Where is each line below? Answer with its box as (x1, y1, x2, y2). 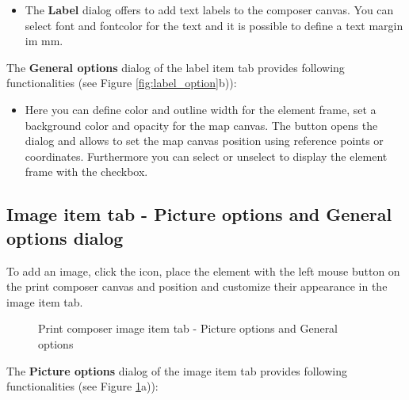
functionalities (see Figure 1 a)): (6, 378, 159, 394)
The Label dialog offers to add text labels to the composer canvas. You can (25, 2, 394, 17)
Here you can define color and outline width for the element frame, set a (25, 101, 377, 117)
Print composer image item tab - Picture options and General (38, 320, 338, 337)
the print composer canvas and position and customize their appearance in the (6, 278, 388, 295)
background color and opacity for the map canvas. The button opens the (25, 116, 378, 133)
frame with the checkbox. (25, 163, 148, 180)
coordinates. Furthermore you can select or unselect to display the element (25, 147, 388, 164)
